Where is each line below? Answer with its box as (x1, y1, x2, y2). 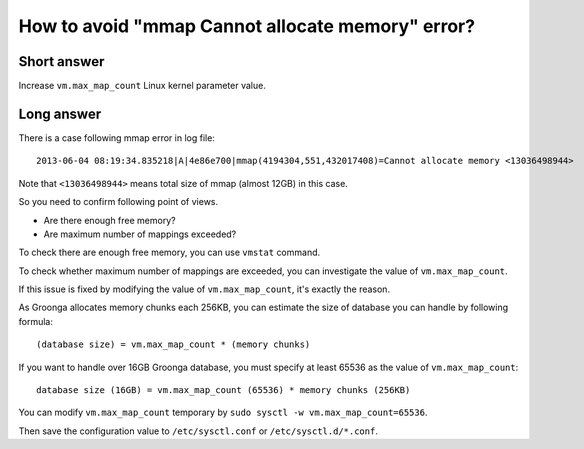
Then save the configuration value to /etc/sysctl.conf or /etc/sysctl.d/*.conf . (18, 425, 379, 437)
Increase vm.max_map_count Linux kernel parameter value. (18, 80, 267, 92)
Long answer (18, 105, 102, 122)
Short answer (18, 53, 105, 70)
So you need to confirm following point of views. (18, 196, 219, 208)
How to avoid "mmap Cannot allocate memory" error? (18, 15, 475, 37)
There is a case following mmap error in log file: (18, 131, 215, 144)
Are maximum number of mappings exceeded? (43, 228, 237, 240)
